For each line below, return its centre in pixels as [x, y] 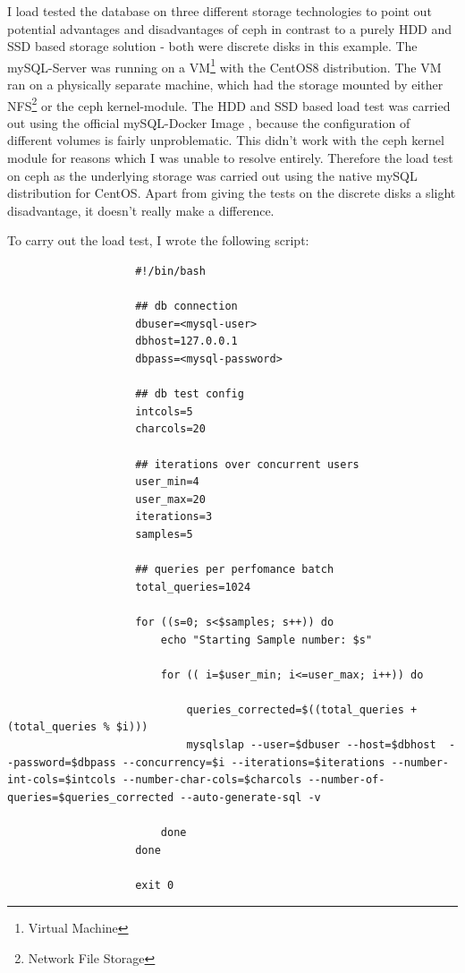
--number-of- [347, 780]
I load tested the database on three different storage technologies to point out [220, 11]
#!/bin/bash [170, 272]
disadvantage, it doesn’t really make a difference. [141, 210]
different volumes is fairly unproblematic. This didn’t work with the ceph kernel [226, 140]
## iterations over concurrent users [247, 464]
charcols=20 [170, 429]
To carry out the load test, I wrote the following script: [158, 240]
